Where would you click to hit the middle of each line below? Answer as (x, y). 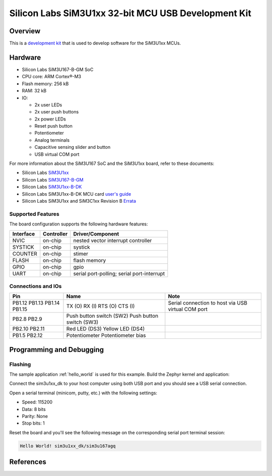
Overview (25, 31)
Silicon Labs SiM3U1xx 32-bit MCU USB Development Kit (130, 13)
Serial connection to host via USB (208, 303)
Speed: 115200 (37, 402)
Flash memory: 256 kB (45, 84)
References (28, 462)
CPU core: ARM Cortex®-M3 (52, 77)
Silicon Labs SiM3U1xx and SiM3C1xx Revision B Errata (79, 201)
